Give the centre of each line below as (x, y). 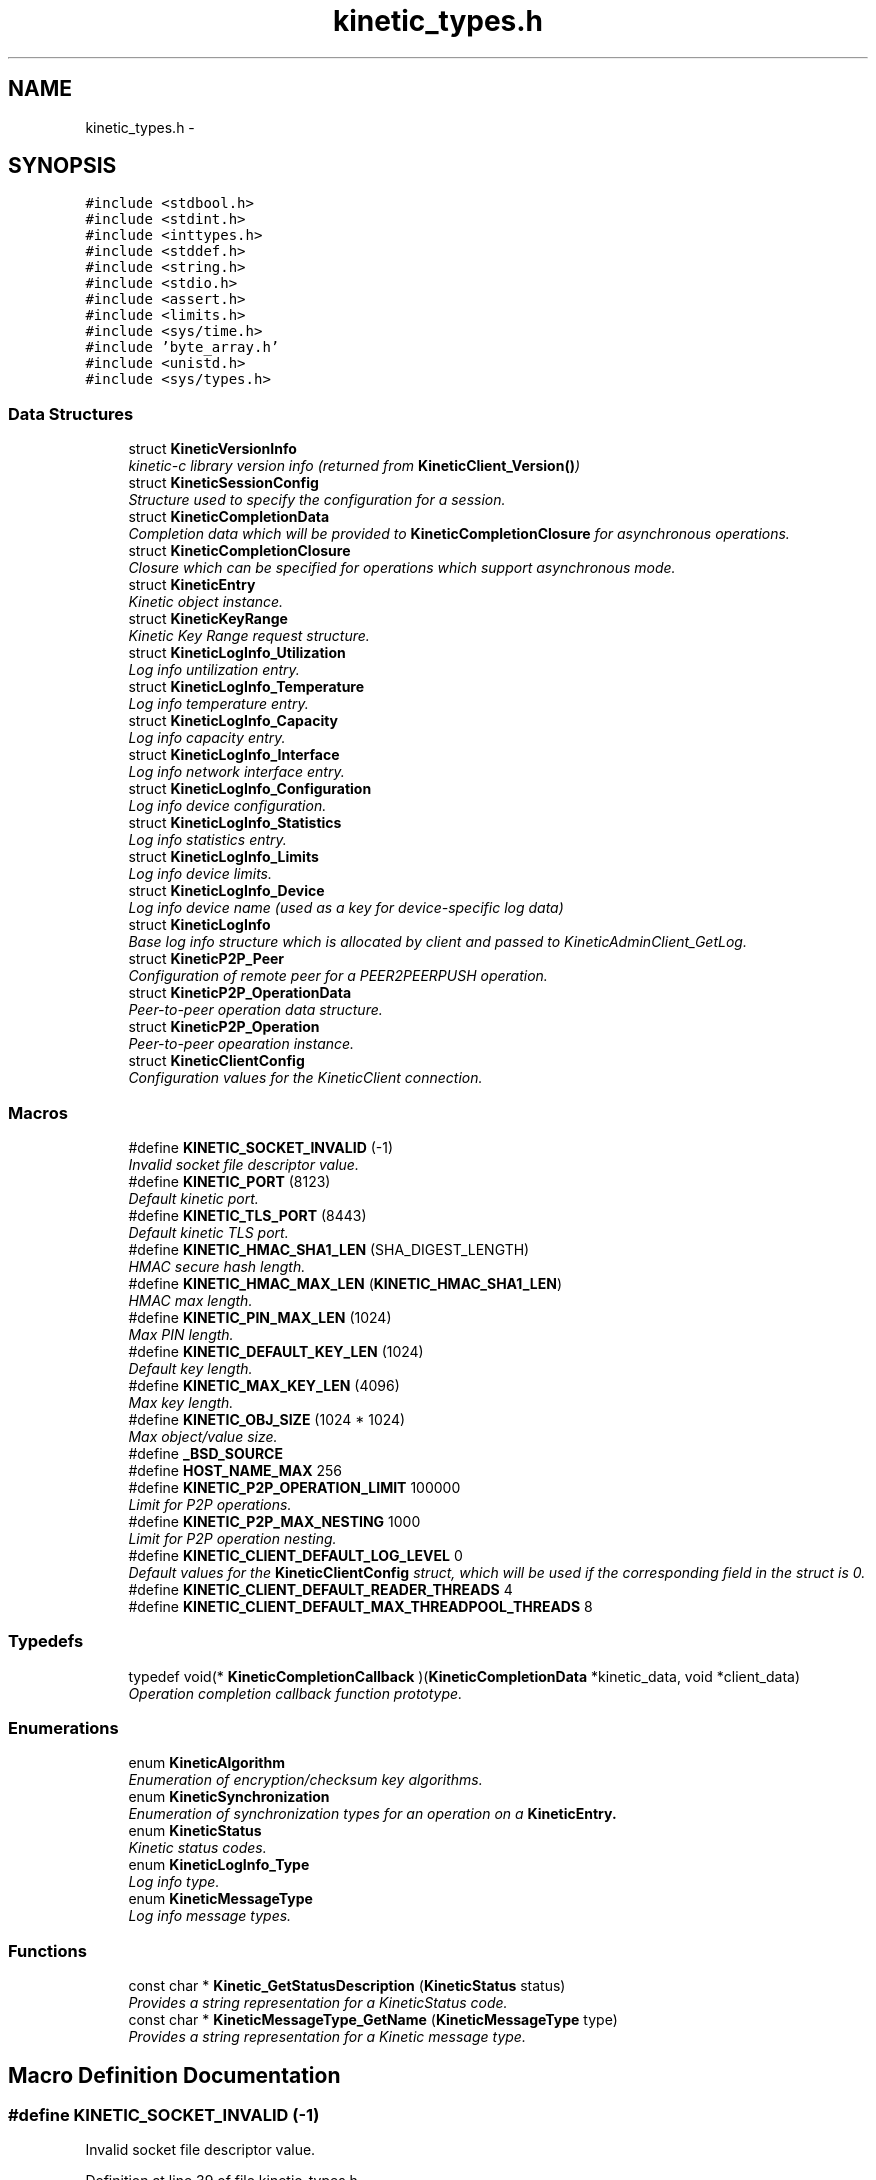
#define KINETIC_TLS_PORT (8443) (247, 1215)
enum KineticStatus (195, 1831)
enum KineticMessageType (220, 1899)
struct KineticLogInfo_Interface (234, 755)
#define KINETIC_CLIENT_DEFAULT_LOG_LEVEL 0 (295, 1555)
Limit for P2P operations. (210, 1504)
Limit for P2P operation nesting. (232, 1538)
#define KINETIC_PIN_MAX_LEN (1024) (260, 1317)
